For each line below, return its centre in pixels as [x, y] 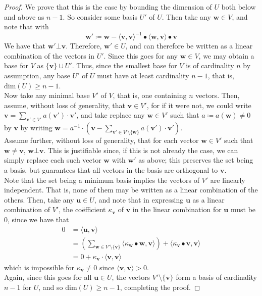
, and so [51, 287]
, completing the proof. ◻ [160, 287]
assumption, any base [37, 76]
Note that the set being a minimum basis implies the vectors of [102, 180]
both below [239, 7]
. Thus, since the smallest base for [124, 65]
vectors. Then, [218, 95]
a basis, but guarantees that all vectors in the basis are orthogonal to [111, 170]
